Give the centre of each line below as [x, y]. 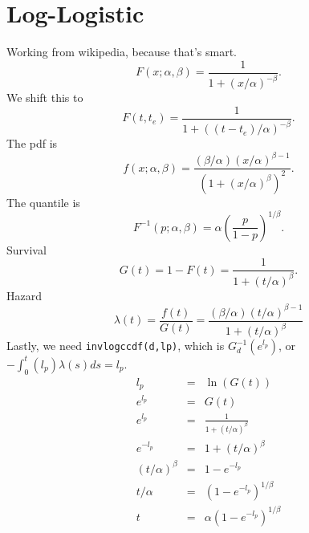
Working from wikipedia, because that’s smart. [122, 52]
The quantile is [43, 202]
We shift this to [45, 98]
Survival [26, 249]
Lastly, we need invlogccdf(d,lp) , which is [116, 346]
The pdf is [32, 143]
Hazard [24, 295]
